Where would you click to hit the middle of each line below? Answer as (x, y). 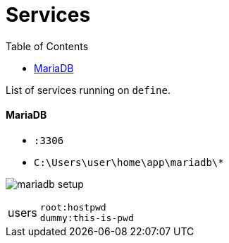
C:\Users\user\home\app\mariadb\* (129, 162)
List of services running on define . (88, 90)
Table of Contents (47, 46)
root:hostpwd (73, 207)
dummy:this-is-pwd (87, 218)
